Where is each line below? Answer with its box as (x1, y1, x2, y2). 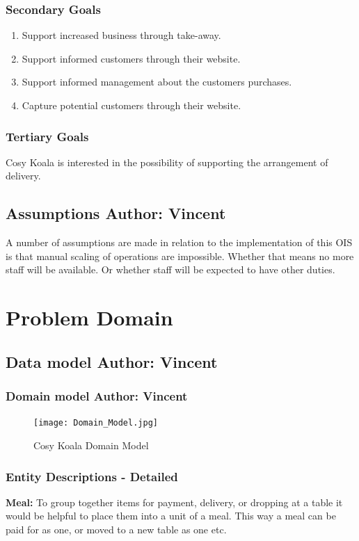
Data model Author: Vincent (6, 350, 218, 372)
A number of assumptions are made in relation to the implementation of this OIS (6, 235, 353, 250)
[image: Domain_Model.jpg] (33, 418, 158, 428)
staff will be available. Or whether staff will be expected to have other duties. (6, 262, 335, 277)
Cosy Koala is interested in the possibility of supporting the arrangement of (6, 154, 328, 169)
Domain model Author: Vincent (6, 387, 188, 405)
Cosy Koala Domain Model (33, 438, 149, 453)
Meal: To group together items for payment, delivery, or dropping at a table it (6, 494, 343, 509)
